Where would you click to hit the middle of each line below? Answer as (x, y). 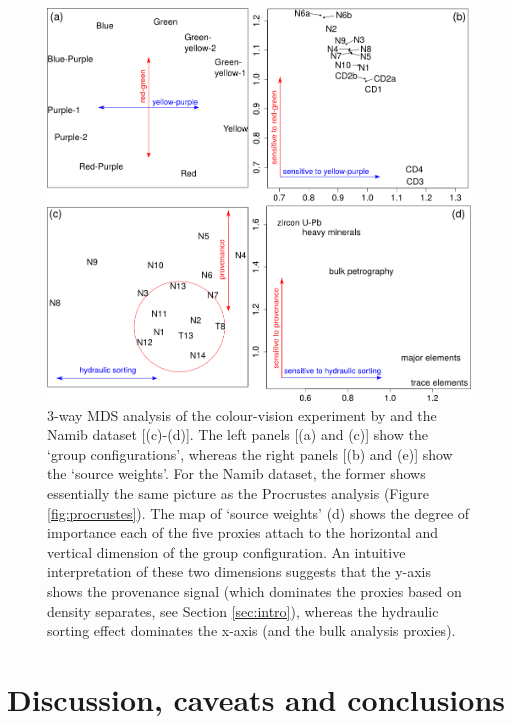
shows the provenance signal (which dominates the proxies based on (254, 591)
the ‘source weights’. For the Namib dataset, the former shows (236, 473)
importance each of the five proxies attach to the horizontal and (243, 532)
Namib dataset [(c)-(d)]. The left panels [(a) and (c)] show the (237, 434)
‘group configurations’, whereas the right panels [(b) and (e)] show (250, 453)
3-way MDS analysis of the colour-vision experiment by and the (242, 414)
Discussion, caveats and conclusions (256, 698)
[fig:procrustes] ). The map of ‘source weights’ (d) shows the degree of (258, 512)
